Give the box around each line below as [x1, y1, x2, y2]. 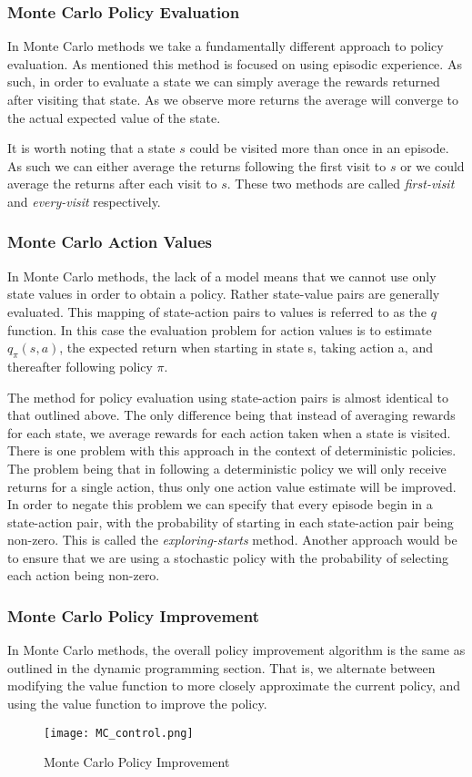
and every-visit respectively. [7, 191, 161, 210]
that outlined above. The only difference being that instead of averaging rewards [7, 405, 456, 424]
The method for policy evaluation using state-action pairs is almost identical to [7, 387, 449, 406]
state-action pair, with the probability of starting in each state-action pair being [7, 512, 454, 531]
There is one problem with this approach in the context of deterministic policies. [7, 441, 457, 460]
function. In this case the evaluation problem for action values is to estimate [7, 320, 432, 339]
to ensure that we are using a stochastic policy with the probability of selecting [7, 547, 449, 567]
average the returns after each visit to [7, 174, 217, 193]
